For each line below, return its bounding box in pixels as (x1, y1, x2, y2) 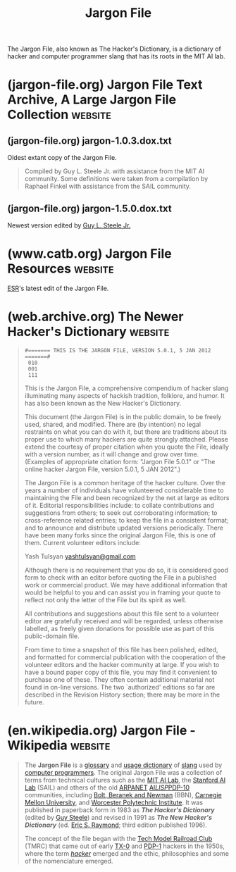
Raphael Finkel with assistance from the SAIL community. (24, 182, 192, 191)
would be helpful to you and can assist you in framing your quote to (24, 588, 221, 597)
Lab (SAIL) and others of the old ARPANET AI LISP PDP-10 (24, 783, 190, 792)
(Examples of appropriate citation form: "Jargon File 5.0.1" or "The (24, 457, 216, 466)
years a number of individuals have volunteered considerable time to (24, 486, 224, 494)
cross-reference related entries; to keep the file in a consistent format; (24, 516, 229, 524)
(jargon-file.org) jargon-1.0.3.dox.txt (7, 135, 173, 147)
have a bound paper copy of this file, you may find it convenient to (24, 668, 218, 676)
